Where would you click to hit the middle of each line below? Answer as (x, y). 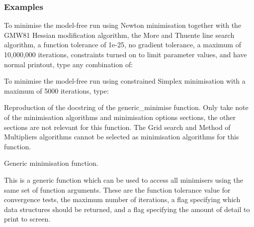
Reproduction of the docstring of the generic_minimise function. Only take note (126, 107)
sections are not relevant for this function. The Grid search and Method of (117, 127)
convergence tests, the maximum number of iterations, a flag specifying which (122, 199)
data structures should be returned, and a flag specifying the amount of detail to (127, 209)
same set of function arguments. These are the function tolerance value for (117, 189)
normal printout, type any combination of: (69, 64)
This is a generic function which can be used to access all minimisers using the (124, 179)
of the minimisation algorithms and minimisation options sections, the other (120, 117)
